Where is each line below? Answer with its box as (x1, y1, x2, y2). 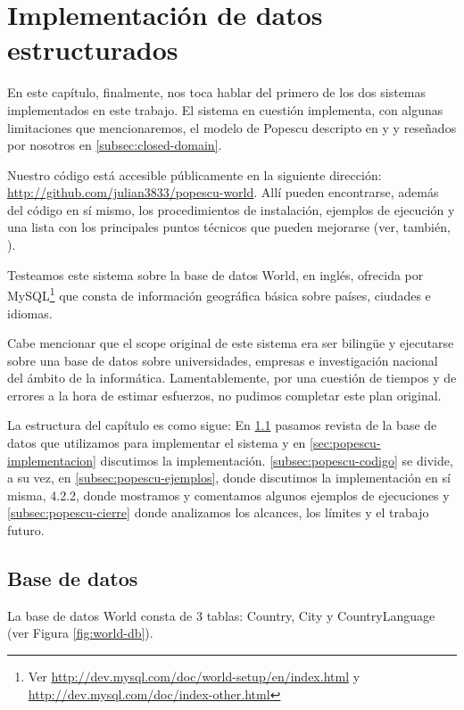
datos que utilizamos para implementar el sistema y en (7, 433, 306, 452)
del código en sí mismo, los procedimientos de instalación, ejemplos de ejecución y (7, 200, 455, 219)
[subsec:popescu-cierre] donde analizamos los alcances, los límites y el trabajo (7, 503, 429, 522)
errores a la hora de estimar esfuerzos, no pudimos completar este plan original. (7, 385, 442, 404)
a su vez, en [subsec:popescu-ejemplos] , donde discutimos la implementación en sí (7, 468, 451, 487)
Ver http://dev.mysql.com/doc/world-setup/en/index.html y (28, 667, 360, 686)
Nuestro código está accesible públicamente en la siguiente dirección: (7, 165, 382, 184)
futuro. (7, 521, 45, 540)
